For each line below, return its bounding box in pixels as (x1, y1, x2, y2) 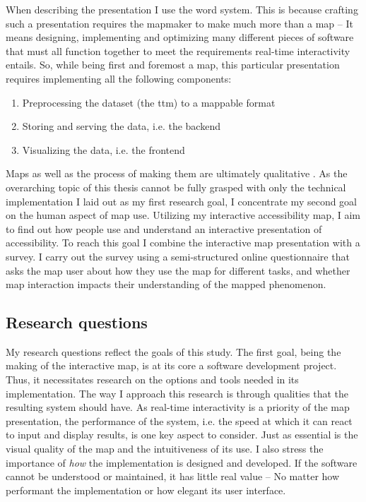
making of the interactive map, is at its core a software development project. (6, 358, 337, 373)
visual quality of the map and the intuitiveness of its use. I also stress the (6, 441, 324, 456)
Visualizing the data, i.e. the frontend (22, 142, 185, 157)
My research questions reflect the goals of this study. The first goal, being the (6, 344, 341, 359)
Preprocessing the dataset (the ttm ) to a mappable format (22, 95, 276, 109)
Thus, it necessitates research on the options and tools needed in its (6, 372, 299, 387)
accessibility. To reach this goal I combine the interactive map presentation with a (6, 235, 360, 250)
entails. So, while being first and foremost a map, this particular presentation (6, 57, 340, 72)
